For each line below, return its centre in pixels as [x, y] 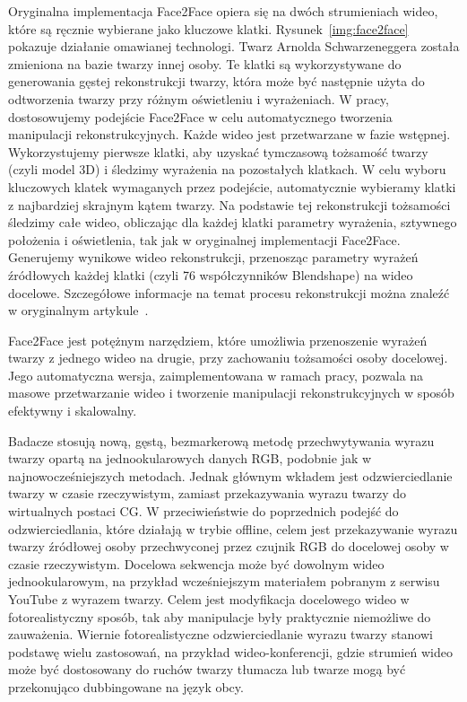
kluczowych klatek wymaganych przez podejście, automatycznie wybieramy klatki [232, 186]
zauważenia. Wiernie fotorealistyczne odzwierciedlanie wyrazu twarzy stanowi [221, 634]
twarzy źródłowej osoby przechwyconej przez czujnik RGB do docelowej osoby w [229, 546]
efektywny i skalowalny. [73, 411]
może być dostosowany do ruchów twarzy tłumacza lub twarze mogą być [207, 669]
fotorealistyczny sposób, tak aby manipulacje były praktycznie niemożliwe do [220, 616]
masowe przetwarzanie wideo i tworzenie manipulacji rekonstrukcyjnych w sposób [231, 393]
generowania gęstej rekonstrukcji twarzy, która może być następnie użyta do [216, 81]
